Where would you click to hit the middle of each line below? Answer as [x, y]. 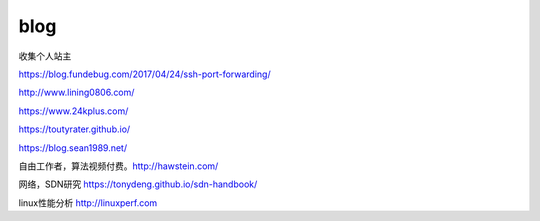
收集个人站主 [45, 56]
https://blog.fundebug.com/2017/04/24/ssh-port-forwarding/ [144, 74]
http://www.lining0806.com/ [76, 92]
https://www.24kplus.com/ [73, 111]
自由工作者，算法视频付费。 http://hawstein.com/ [118, 166]
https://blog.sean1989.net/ [73, 147]
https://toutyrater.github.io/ [74, 129]
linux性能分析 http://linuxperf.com [88, 202]
